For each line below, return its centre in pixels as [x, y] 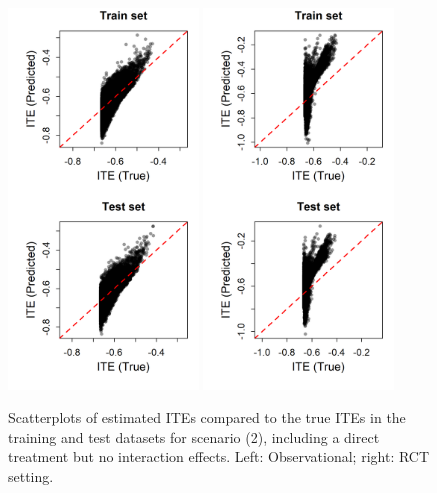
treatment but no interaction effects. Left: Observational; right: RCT [219, 456]
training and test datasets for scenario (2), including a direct [194, 436]
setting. [31, 475]
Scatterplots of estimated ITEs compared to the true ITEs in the [207, 417]
